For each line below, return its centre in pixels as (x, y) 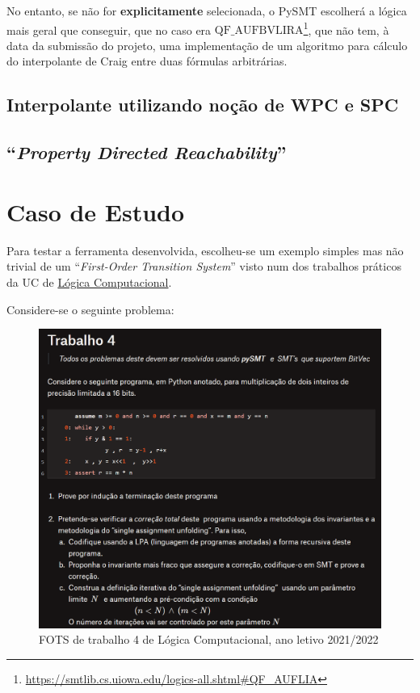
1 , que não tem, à (346, 28)
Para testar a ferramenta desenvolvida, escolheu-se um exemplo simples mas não (205, 250)
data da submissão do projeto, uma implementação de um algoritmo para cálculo (207, 45)
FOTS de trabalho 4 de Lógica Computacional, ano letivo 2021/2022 (209, 639)
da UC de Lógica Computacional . (89, 281)
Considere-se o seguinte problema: (90, 309)
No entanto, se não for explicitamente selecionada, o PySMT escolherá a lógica (207, 10)
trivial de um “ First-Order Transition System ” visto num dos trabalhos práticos (204, 266)
